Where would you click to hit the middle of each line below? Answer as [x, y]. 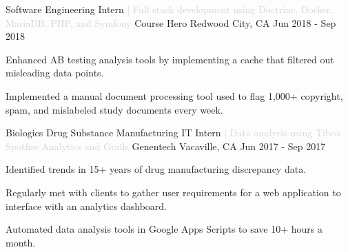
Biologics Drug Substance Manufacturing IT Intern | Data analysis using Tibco [173, 133]
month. [21, 242]
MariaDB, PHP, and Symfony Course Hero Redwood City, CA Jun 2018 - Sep [171, 22]
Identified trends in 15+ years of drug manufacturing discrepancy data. [156, 169]
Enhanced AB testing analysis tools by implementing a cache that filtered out [170, 59]
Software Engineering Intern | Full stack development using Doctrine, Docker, [170, 9]
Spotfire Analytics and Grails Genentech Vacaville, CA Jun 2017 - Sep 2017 [166, 146]
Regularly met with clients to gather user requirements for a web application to [173, 192]
